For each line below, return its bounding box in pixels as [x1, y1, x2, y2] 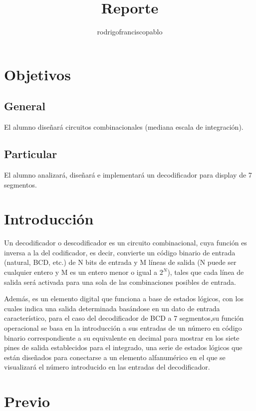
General [4, 98, 45, 114]
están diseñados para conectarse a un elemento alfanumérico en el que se [4, 352, 226, 362]
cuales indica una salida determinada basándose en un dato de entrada [4, 303, 220, 313]
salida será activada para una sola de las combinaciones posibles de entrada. [4, 276, 236, 287]
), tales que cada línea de [167, 267, 244, 277]
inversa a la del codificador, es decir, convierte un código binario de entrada [4, 247, 236, 257]
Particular [4, 146, 57, 162]
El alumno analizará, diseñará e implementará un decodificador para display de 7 [4, 169, 252, 180]
